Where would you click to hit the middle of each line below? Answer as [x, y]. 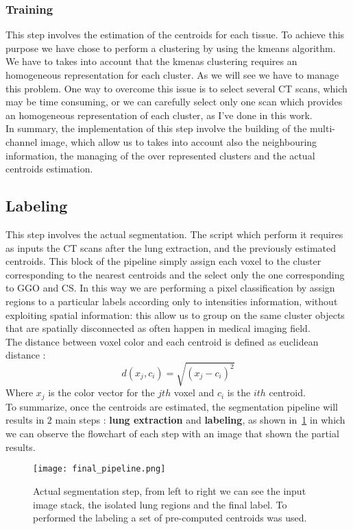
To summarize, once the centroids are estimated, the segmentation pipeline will [172, 406]
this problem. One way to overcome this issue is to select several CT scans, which [176, 88]
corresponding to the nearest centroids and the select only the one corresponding [175, 274]
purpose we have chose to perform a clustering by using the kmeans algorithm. [171, 48]
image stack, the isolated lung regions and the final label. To [160, 504]
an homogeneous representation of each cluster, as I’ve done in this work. [159, 115]
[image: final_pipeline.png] [99, 469]
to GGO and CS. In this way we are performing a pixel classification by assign [170, 288]
